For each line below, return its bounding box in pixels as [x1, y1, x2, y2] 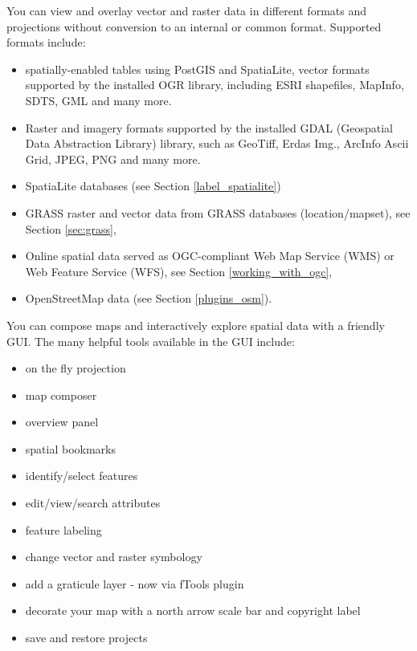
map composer [25, 386, 97, 403]
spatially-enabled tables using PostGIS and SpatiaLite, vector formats [25, 60, 370, 77]
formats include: [6, 34, 86, 51]
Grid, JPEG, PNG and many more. [25, 150, 201, 167]
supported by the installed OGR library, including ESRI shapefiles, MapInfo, [25, 76, 404, 93]
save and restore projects [25, 629, 148, 646]
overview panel [25, 413, 99, 430]
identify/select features [25, 467, 138, 484]
